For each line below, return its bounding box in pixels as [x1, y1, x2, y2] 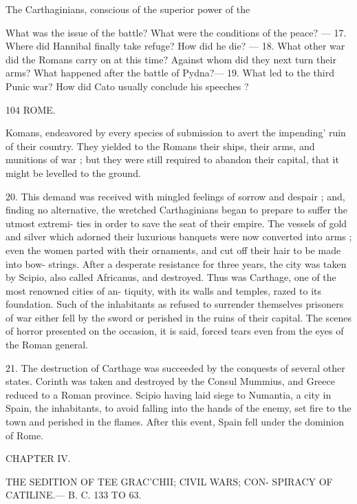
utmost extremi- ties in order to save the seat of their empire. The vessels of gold [6, 216, 347, 230]
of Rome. [6, 428, 44, 442]
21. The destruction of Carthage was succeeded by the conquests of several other [6, 360, 345, 375]
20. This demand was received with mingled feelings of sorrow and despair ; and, [6, 189, 345, 203]
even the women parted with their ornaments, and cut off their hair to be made [6, 242, 341, 257]
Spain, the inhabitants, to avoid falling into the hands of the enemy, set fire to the [6, 401, 351, 415]
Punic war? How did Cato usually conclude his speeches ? [6, 78, 249, 93]
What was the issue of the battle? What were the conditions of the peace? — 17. [6, 25, 347, 39]
